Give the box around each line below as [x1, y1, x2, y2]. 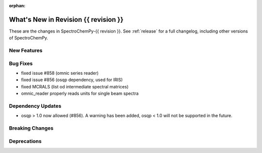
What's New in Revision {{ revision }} [9, 15, 124, 24]
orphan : [9, 3, 26, 8]
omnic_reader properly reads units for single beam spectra [21, 90, 139, 97]
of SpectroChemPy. [9, 35, 49, 41]
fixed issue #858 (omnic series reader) [21, 70, 99, 76]
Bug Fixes [9, 60, 33, 67]
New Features [9, 47, 43, 54]
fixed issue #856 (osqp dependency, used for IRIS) [21, 77, 123, 83]
